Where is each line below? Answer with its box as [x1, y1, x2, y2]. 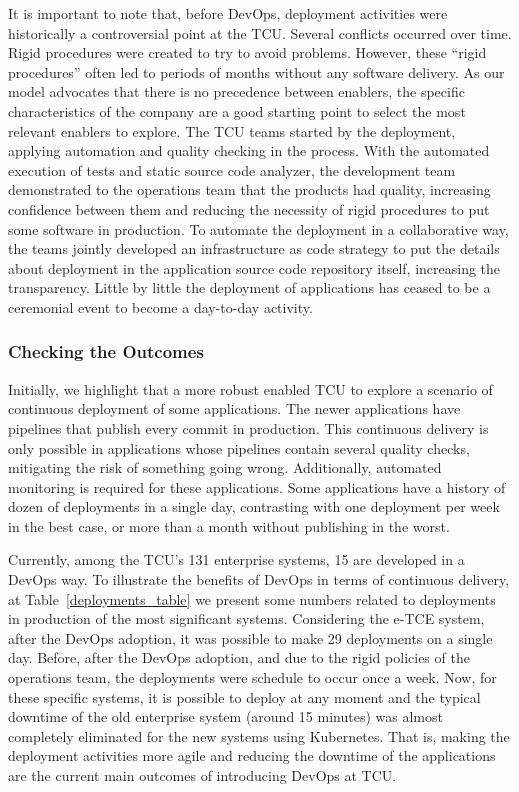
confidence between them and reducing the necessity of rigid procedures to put [8, 198, 490, 219]
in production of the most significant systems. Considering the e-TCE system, [8, 608, 485, 629]
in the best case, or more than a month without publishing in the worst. [8, 515, 450, 536]
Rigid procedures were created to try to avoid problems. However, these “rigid [8, 42, 487, 63]
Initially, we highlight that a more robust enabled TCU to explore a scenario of [8, 378, 493, 399]
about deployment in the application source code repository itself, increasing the [8, 257, 501, 278]
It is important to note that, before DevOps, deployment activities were [8, 3, 448, 23]
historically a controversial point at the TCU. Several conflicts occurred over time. [8, 22, 512, 43]
